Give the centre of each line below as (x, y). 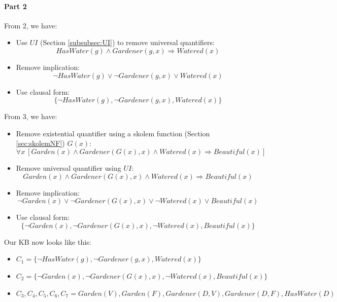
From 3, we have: (31, 116)
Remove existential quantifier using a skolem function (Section (113, 133)
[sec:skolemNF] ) (40, 143)
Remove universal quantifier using (69, 167)
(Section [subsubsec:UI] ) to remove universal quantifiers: (128, 42)
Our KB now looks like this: (48, 241)
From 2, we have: (31, 25)
